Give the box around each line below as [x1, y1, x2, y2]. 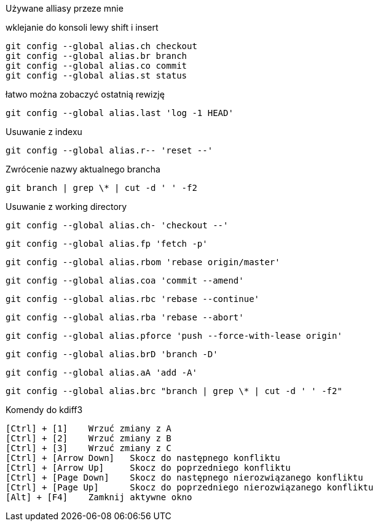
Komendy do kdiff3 [6, 404, 83, 415]
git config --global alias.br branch [6, 51, 187, 61]
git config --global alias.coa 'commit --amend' [6, 276, 244, 285]
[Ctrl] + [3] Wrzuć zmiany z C [6, 443, 171, 453]
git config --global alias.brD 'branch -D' [6, 349, 218, 359]
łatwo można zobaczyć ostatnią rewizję [6, 89, 165, 99]
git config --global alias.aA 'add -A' [6, 368, 197, 377]
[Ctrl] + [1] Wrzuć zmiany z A [6, 424, 171, 433]
